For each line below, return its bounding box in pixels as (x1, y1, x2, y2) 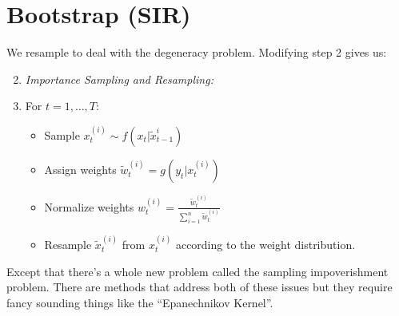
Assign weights (44, 160, 117, 177)
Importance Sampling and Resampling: (25, 70, 213, 87)
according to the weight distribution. (175, 236, 356, 253)
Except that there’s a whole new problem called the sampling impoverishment (6, 263, 389, 279)
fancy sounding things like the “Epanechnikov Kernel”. (6, 294, 273, 310)
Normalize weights (44, 198, 134, 215)
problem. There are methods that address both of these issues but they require (6, 278, 393, 295)
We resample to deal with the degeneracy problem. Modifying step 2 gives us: (6, 44, 387, 61)
